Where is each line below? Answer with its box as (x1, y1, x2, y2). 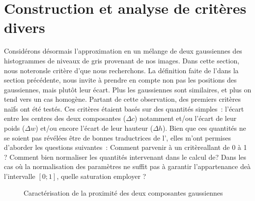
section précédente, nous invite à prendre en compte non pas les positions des (4, 75, 237, 85)
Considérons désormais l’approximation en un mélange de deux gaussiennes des (4, 46, 242, 56)
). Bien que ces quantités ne (162, 123, 246, 133)
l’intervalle (4, 171, 35, 181)
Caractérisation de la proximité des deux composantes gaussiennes (24, 187, 223, 198)
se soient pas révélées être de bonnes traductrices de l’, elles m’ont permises (4, 132, 231, 143)
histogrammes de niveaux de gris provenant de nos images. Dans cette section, (4, 55, 240, 65)
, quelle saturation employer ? (57, 171, 146, 181)
